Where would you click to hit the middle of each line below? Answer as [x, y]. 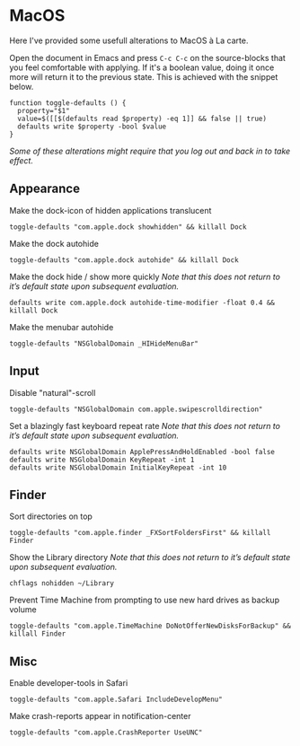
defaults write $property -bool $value [92, 127]
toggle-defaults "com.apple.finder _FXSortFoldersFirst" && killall [140, 533]
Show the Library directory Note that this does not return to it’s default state [150, 557]
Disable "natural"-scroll [53, 392]
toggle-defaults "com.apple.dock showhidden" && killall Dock [128, 227]
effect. [22, 160]
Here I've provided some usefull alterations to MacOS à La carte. [129, 40]
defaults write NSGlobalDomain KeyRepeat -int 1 [102, 460]
